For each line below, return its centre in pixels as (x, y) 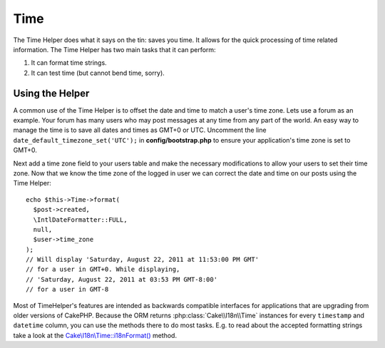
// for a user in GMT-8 (67, 290)
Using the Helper (51, 93)
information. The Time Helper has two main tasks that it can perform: (115, 49)
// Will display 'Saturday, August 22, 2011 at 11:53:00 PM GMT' (143, 260)
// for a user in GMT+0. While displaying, (103, 270)
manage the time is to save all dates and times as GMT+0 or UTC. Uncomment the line (140, 130)
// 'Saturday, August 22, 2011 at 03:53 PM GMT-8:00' (122, 279)
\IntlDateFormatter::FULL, (80, 220)
